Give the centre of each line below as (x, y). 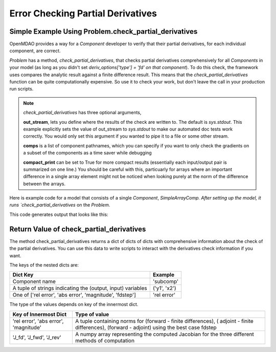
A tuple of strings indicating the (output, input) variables (80, 288)
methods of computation (105, 340)
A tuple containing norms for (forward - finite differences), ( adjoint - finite (164, 321)
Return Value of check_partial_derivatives (78, 229)
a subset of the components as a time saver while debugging (87, 153)
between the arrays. (44, 184)
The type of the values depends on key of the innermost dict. (74, 304)
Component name (34, 281)
